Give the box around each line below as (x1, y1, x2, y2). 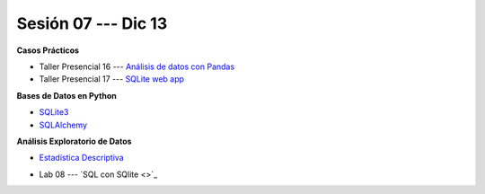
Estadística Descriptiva (39, 153, 125, 163)
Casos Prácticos (16, 45, 80, 56)
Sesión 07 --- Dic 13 (16, 13, 168, 33)
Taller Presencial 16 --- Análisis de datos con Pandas (39, 61, 235, 72)
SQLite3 (39, 107, 69, 118)
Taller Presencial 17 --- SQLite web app (39, 74, 184, 84)
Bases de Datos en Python (16, 90, 117, 101)
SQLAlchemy (39, 119, 88, 130)
